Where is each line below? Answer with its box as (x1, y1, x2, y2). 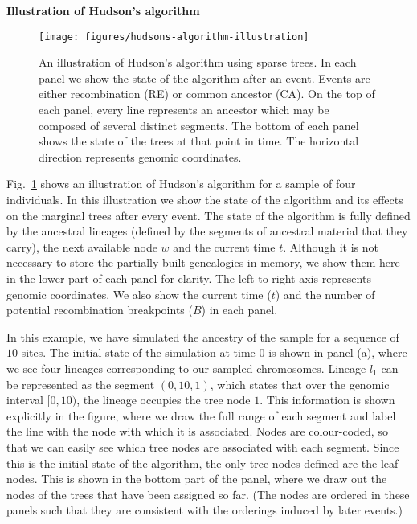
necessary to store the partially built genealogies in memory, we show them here (6, 254, 400, 271)
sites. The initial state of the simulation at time (21, 344, 256, 361)
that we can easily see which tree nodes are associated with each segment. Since (6, 438, 399, 455)
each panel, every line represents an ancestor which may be (39, 101, 329, 118)
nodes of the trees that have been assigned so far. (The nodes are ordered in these (6, 485, 410, 502)
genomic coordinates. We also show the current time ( (6, 285, 272, 302)
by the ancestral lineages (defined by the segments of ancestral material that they (6, 223, 408, 239)
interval (6, 391, 43, 408)
